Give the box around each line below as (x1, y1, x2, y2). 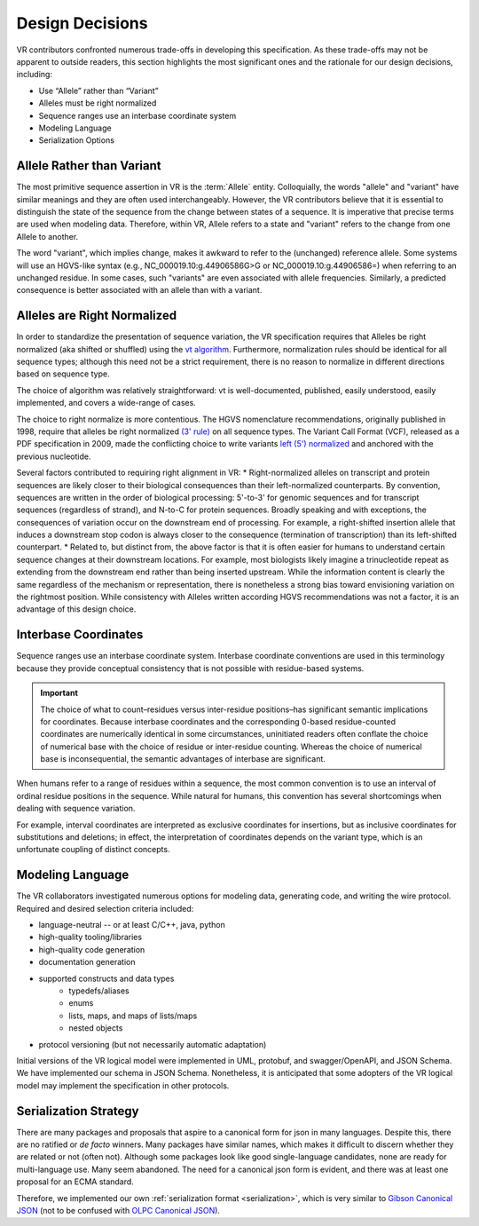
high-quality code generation (38, 944, 145, 954)
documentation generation (38, 957, 136, 968)
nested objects (68, 1023, 123, 1033)
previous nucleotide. (16, 451, 91, 462)
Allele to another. (16, 231, 79, 241)
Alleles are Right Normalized (16, 308, 177, 323)
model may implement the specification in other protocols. (16, 1080, 230, 1091)
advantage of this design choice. (16, 604, 137, 614)
